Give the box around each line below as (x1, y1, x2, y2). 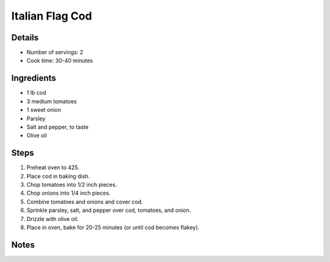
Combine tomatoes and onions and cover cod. (26, 198, 143, 205)
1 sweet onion (26, 106, 61, 114)
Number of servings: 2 (26, 49, 84, 56)
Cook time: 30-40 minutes (26, 57, 93, 64)
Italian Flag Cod (11, 9, 92, 23)
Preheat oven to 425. (26, 164, 79, 171)
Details (11, 32, 39, 43)
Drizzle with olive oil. (26, 215, 79, 222)
